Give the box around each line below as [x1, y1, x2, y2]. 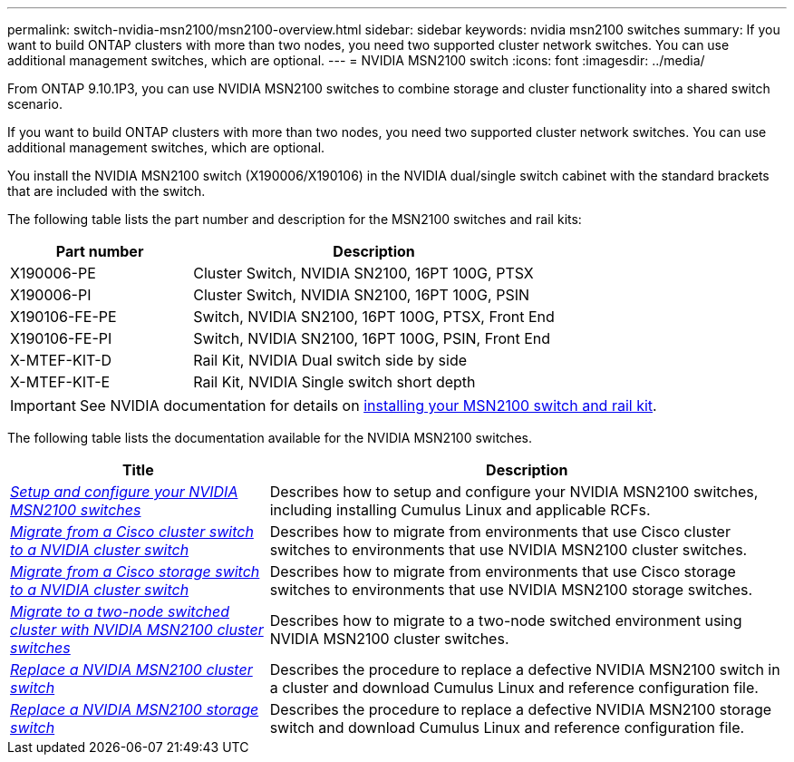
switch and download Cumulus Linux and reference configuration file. [269, 718, 745, 737]
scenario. [7, 96, 63, 112]
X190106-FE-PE [10, 308, 117, 326]
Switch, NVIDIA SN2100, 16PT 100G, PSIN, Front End [193, 329, 551, 347]
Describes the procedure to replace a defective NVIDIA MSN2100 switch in [269, 660, 780, 679]
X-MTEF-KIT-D [10, 351, 112, 369]
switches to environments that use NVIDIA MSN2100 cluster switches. [269, 541, 748, 559]
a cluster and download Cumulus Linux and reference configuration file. [269, 679, 759, 697]
